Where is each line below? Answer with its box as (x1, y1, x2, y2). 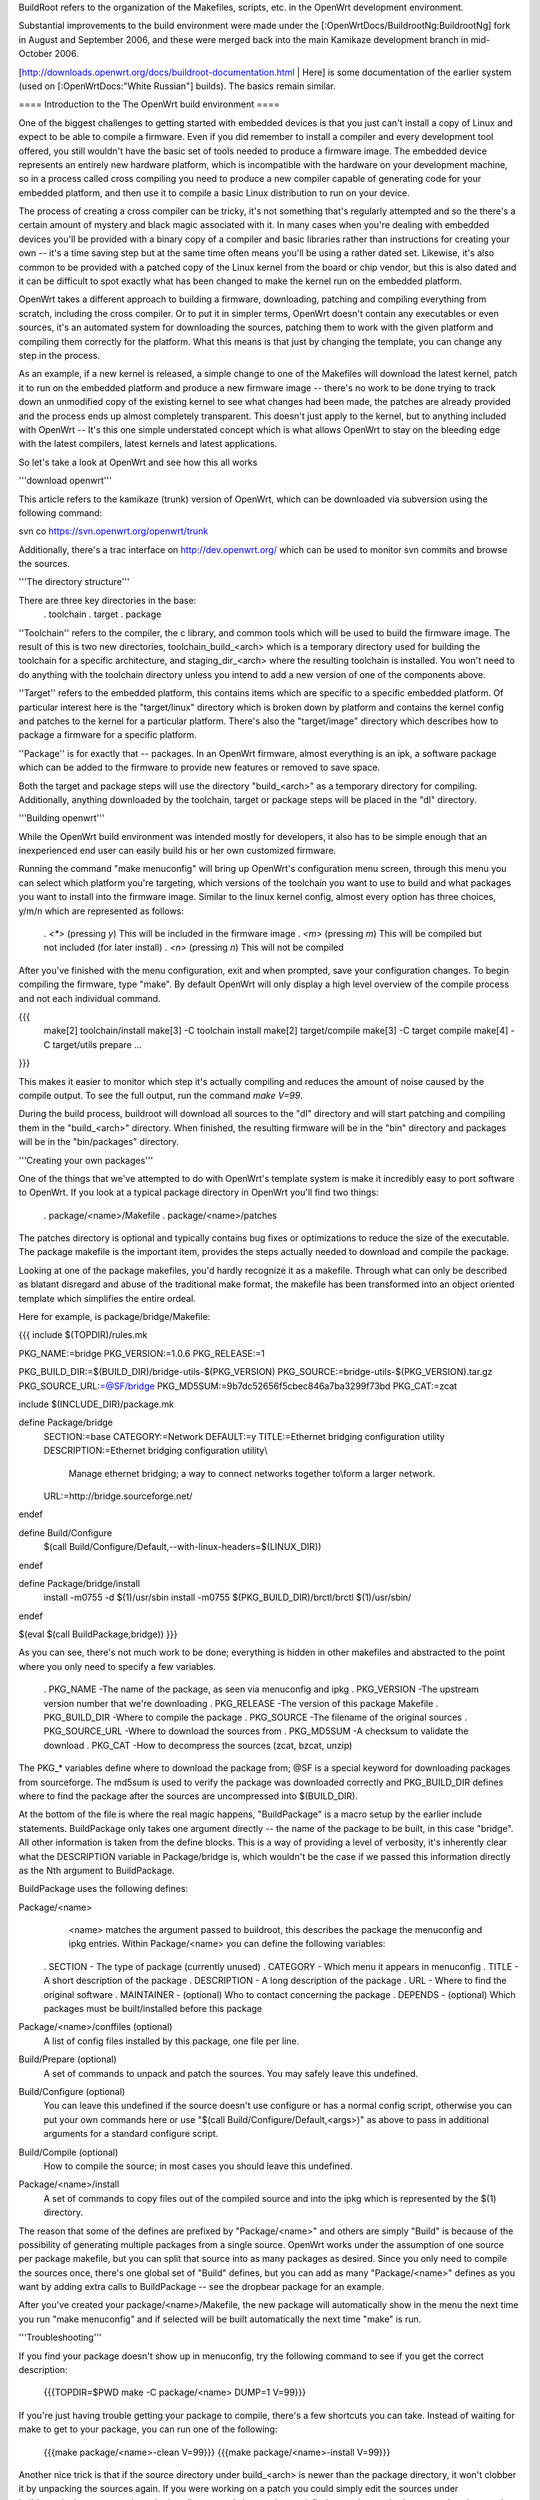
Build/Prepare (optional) (18, 2053, 117, 2065)
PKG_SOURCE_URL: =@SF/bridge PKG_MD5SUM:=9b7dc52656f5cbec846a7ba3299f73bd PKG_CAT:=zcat (18, 1380, 458, 1392)
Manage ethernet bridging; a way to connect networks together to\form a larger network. (68, 1467, 436, 1479)
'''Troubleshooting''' (18, 2331, 102, 2344)
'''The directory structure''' (18, 576, 130, 588)
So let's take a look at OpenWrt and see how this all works (18, 456, 258, 468)
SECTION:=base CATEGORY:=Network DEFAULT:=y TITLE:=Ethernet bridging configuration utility (43, 1430, 445, 1442)
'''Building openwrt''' (18, 812, 105, 824)
